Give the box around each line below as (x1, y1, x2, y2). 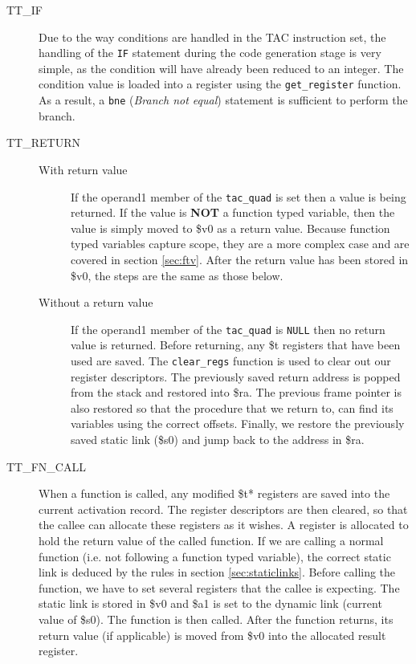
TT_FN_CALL (6, 458, 86, 475)
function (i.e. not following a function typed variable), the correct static (39, 548, 391, 564)
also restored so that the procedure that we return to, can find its (71, 399, 394, 416)
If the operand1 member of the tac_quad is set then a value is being (71, 188, 406, 205)
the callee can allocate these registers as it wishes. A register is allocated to (39, 516, 409, 533)
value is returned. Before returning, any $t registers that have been (71, 336, 401, 353)
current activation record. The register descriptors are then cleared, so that (39, 500, 408, 517)
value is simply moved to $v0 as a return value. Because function (71, 219, 390, 236)
